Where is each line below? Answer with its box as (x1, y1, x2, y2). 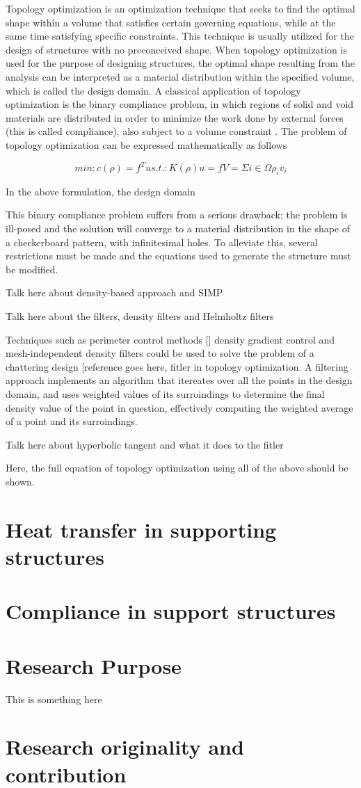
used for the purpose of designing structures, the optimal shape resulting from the (6, 56, 355, 70)
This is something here (6, 691, 102, 706)
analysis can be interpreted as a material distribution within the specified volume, (6, 69, 355, 83)
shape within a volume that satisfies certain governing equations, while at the (6, 15, 336, 29)
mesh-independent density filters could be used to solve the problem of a (6, 346, 314, 360)
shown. (6, 474, 35, 488)
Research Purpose (6, 651, 182, 680)
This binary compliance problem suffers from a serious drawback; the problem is (6, 207, 348, 222)
